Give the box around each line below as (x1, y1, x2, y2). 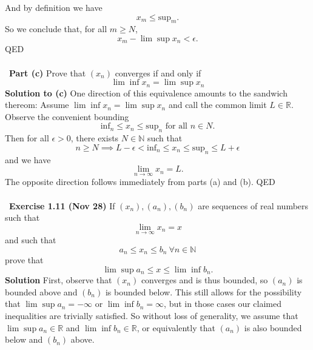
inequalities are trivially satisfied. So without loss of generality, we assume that (5, 309, 298, 321)
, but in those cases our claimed (164, 297, 282, 310)
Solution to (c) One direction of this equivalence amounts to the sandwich (5, 86, 288, 99)
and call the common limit (168, 98, 267, 111)
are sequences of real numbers (198, 199, 309, 212)
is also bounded (244, 321, 302, 334)
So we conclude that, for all (5, 22, 107, 35)
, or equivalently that (136, 321, 215, 334)
